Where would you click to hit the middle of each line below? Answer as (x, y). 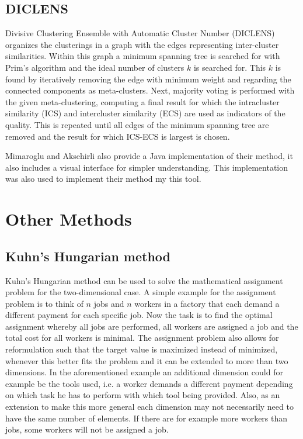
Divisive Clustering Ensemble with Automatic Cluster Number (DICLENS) (140, 33)
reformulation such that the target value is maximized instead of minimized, (142, 349)
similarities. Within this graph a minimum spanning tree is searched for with (143, 56)
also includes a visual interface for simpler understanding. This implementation (147, 167)
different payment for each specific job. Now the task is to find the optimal (139, 315)
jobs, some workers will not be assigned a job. (87, 429)
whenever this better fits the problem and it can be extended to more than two (147, 360)
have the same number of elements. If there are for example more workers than (147, 418)
